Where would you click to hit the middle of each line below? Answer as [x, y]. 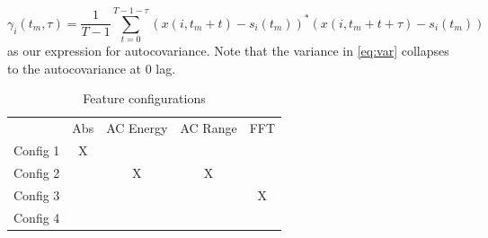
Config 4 [37, 217]
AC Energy [137, 128]
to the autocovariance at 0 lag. [92, 68]
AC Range [209, 128]
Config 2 [37, 172]
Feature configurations [144, 98]
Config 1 [37, 150]
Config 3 [37, 194]
